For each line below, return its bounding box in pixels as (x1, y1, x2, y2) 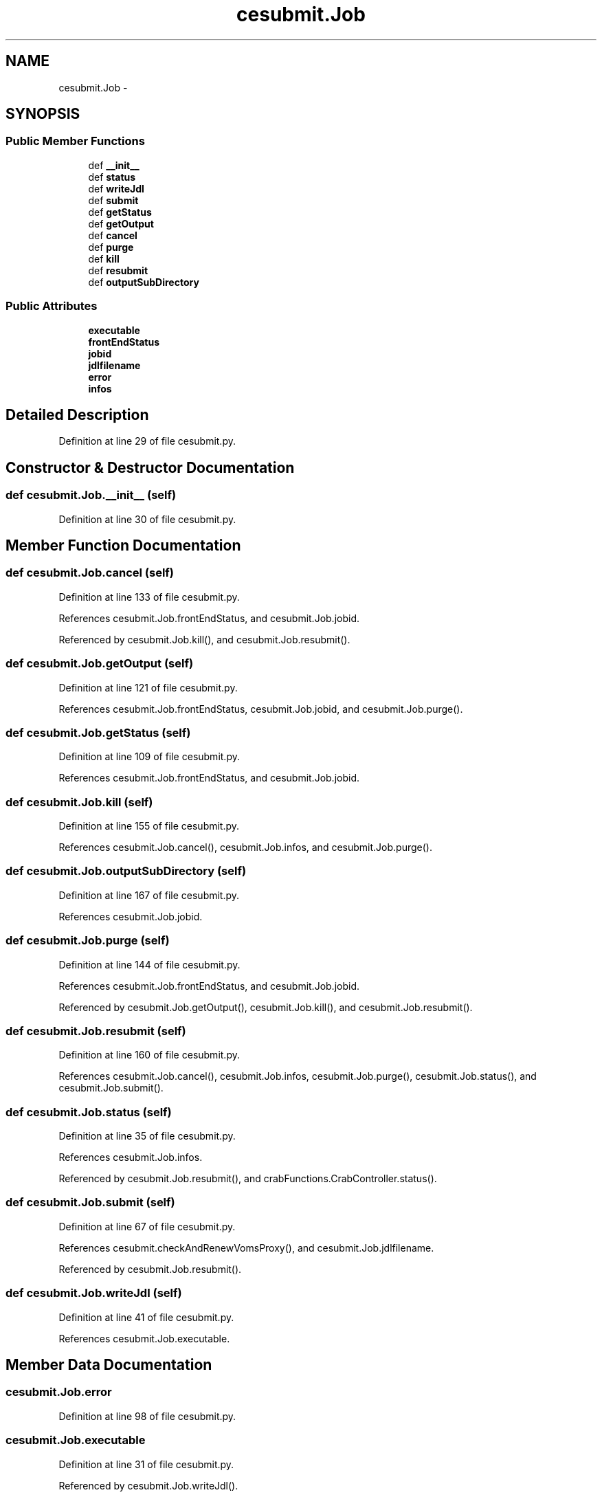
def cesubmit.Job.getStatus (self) (5, 725, 191, 740)
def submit (88, 194, 139, 206)
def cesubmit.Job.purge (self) (5, 933, 170, 948)
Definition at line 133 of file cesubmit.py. (58, 590, 240, 603)
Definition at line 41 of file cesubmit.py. (58, 1311, 234, 1323)
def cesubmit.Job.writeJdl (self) (5, 1286, 182, 1300)
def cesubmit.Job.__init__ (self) (5, 488, 177, 502)
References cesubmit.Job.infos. (58, 1151, 203, 1164)
